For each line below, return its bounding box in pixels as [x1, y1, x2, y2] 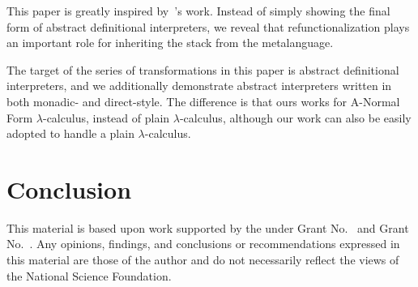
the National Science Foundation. [6, 267, 172, 284]
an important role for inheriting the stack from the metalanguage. [6, 34, 334, 51]
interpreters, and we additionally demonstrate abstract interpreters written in [6, 77, 392, 94]
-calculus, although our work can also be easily [179, 109, 412, 126]
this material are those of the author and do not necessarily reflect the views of [6, 251, 399, 268]
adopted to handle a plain [6, 125, 134, 142]
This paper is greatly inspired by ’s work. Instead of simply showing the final [6, 2, 390, 19]
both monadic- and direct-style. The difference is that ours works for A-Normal [6, 92, 400, 109]
